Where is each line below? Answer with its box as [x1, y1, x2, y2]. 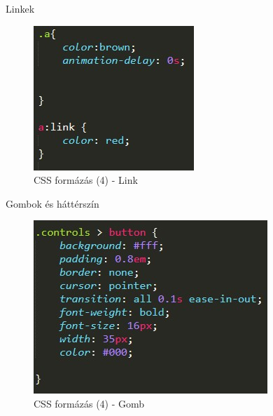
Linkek [6, 1, 35, 15]
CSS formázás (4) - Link [34, 173, 138, 187]
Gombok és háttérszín [6, 196, 99, 210]
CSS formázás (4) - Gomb [34, 396, 145, 410]
